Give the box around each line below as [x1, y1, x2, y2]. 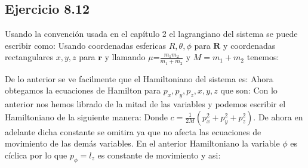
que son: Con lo [220, 84, 278, 97]
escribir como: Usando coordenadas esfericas [5, 39, 167, 51]
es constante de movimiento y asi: [97, 148, 221, 161]
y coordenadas [223, 39, 276, 51]
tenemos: [247, 51, 279, 63]
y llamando [104, 51, 146, 63]
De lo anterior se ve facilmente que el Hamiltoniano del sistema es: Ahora [5, 72, 273, 85]
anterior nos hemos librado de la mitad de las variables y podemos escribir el [5, 98, 286, 110]
